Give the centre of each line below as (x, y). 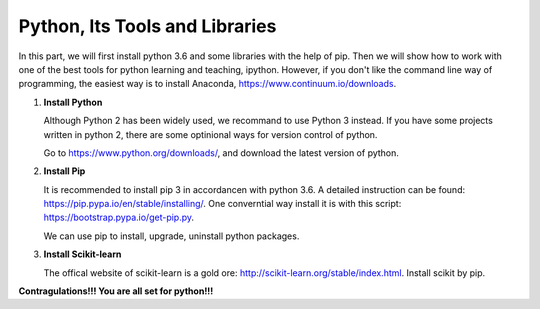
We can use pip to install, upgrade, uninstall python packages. (171, 236)
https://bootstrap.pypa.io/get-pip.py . (119, 217)
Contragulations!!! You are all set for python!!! (116, 291)
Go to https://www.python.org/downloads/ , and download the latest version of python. (221, 152)
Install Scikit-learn (82, 254)
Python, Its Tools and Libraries (147, 26)
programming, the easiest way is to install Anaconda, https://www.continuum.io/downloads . (207, 84)
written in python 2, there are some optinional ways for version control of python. (210, 134)
